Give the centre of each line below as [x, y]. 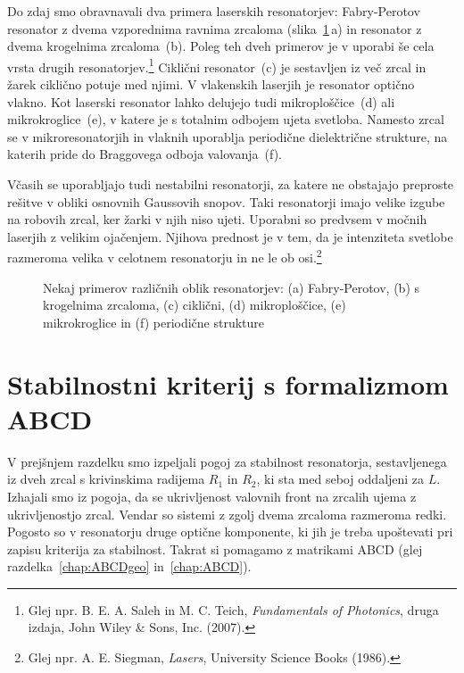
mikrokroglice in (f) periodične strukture [154, 322]
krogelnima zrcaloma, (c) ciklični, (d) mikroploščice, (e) [195, 305]
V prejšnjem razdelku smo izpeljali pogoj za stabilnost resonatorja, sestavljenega [227, 461]
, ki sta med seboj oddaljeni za [340, 479]
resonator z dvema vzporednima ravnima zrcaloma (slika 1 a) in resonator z [215, 28]
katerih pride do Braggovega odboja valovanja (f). [145, 154]
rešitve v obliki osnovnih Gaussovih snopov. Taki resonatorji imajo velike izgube [226, 201]
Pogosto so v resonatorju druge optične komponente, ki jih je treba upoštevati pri [230, 532]
